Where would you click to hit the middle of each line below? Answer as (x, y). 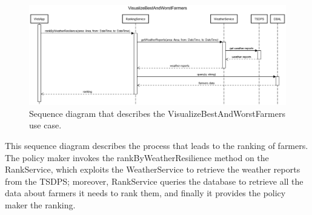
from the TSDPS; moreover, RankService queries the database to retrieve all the (154, 181)
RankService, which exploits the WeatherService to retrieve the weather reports (153, 169)
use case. (45, 125)
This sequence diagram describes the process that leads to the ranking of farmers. (157, 145)
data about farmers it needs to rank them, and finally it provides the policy (145, 193)
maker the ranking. (40, 204)
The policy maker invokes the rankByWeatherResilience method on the (137, 157)
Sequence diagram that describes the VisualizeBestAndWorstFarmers (157, 113)
